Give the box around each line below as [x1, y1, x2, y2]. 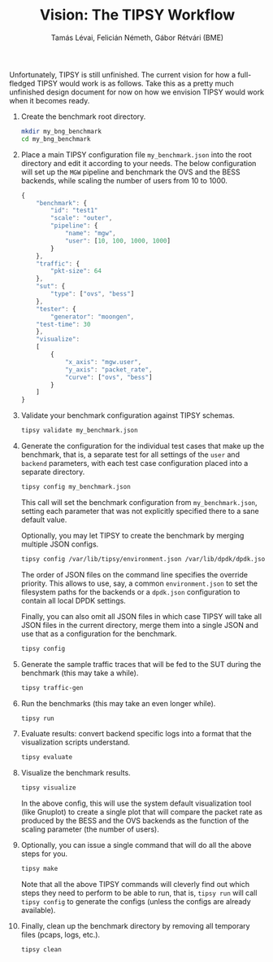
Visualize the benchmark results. [20, 768, 131, 778]
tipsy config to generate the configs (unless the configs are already [20, 897, 251, 907]
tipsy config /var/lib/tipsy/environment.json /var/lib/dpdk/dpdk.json [20, 555, 269, 563]
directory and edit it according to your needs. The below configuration [20, 158, 257, 168]
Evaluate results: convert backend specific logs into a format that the [20, 729, 252, 739]
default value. [20, 515, 67, 525]
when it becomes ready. [9, 95, 90, 105]
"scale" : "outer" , [50, 214, 113, 222]
